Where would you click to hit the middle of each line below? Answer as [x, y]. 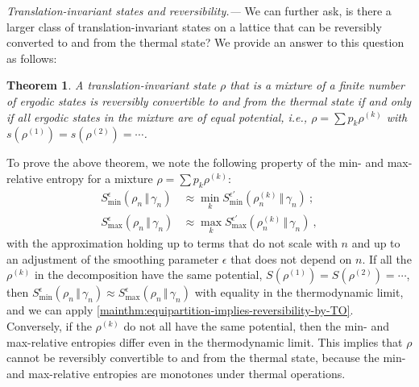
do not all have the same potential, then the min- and [256, 326]
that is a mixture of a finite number [317, 85]
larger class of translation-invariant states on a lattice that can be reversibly [194, 26]
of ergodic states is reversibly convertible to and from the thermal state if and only [209, 100]
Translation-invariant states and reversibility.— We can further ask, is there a [199, 10]
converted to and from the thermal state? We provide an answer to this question [205, 42]
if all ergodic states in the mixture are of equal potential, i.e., [157, 117]
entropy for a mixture [100, 178]
